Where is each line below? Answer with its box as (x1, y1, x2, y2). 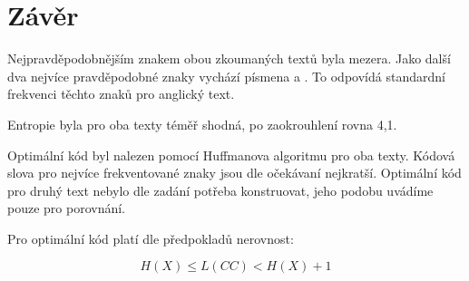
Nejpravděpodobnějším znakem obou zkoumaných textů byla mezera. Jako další (7, 49, 451, 68)
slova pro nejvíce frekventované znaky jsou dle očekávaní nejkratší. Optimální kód (7, 163, 462, 182)
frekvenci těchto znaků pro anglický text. (7, 84, 235, 103)
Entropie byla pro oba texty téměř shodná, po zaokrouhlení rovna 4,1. (7, 114, 397, 133)
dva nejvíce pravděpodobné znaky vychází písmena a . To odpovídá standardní (7, 66, 445, 85)
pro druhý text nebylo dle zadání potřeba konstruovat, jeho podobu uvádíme (7, 180, 434, 199)
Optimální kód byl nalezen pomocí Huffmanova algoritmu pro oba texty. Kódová (7, 145, 455, 164)
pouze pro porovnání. (7, 199, 126, 218)
